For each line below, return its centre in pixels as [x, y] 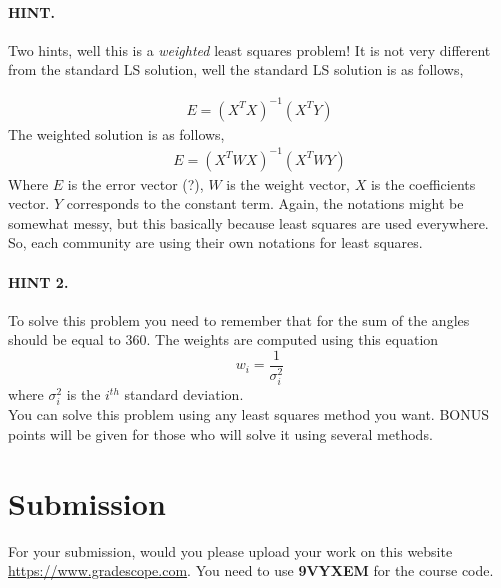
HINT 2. [38, 281]
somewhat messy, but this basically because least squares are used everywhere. [248, 222]
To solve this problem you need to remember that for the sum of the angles [239, 319]
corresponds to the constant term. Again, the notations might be [265, 203]
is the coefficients [423, 183]
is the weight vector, [288, 183]
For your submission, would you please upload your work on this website [230, 550]
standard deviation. [184, 394]
